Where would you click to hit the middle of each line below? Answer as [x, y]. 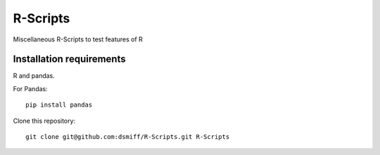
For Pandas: [31, 88]
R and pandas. [34, 76]
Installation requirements [69, 59]
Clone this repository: [44, 121]
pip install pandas [59, 105]
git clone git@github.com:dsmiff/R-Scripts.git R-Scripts [128, 137]
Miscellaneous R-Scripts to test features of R [78, 39]
